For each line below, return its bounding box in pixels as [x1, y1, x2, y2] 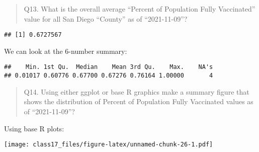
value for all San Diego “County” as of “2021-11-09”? [24, 13, 188, 24]
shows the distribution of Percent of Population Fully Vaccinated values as [24, 96, 253, 107]
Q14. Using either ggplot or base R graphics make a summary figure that [24, 86, 249, 97]
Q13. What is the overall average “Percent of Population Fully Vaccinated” [24, 4, 255, 14]
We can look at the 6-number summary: [4, 45, 127, 56]
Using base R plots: [4, 123, 64, 133]
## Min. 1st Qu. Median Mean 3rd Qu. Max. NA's [4, 63, 213, 71]
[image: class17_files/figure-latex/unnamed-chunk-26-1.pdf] [4, 141, 213, 148]
